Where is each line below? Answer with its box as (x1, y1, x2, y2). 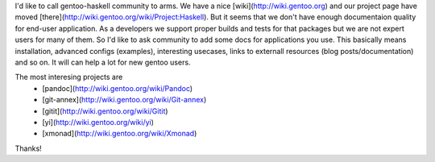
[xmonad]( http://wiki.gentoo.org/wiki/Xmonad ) (42, 129, 197, 139)
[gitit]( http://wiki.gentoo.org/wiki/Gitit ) (42, 106, 168, 116)
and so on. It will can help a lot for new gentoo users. (14, 57, 191, 67)
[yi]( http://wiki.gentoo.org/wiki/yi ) (42, 117, 155, 127)
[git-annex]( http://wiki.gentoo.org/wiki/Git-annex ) (42, 95, 207, 105)
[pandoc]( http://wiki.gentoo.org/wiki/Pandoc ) (42, 83, 193, 93)
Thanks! (14, 143, 42, 153)
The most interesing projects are (14, 73, 123, 82)
